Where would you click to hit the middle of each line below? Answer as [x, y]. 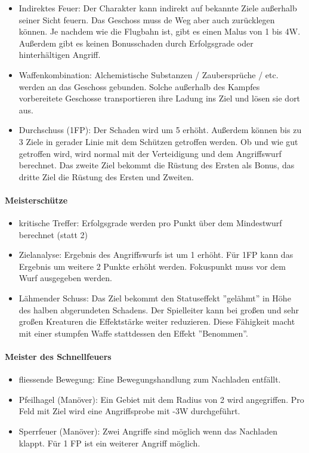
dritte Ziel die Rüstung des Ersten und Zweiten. [106, 176]
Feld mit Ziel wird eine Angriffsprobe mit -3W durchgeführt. [129, 411]
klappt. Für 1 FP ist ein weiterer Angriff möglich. [109, 443]
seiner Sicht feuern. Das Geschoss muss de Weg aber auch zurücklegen [147, 19]
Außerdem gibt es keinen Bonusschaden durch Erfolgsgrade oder [136, 43]
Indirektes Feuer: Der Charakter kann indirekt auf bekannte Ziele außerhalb [158, 8]
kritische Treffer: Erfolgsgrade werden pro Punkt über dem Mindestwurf [150, 223]
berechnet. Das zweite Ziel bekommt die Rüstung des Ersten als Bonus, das [157, 165]
